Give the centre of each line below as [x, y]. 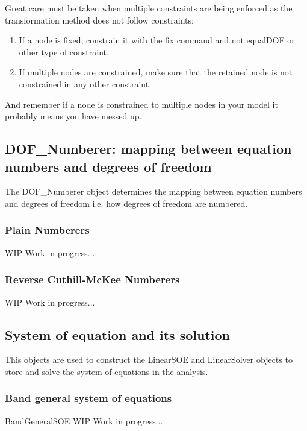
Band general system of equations [88, 398]
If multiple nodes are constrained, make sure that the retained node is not [156, 72]
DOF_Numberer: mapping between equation [148, 149]
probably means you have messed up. [73, 116]
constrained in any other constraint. [85, 83]
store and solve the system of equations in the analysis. [107, 371]
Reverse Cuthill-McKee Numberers [92, 279]
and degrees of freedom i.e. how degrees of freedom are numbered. [126, 203]
